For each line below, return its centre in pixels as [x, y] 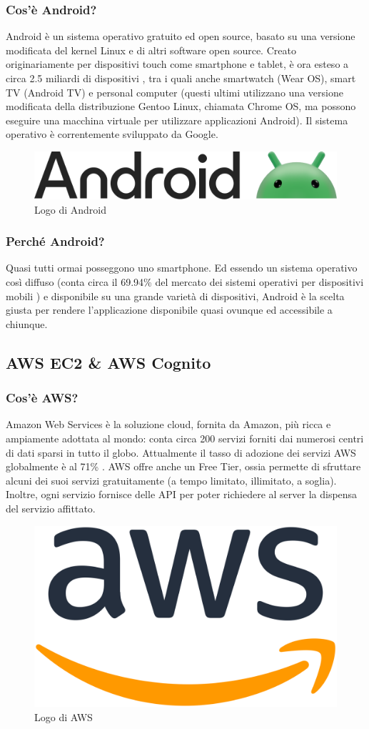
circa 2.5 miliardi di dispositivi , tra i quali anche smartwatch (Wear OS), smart [181, 78]
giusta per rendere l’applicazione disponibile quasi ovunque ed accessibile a [169, 310]
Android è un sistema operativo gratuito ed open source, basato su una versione [181, 36]
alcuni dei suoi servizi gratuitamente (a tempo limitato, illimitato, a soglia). [171, 480]
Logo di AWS [64, 716]
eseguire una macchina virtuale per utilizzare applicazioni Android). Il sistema [177, 120]
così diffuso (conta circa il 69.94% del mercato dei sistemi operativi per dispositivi [185, 282]
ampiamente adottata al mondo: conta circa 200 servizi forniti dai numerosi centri [185, 438]
